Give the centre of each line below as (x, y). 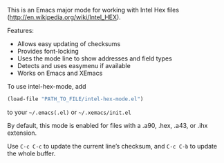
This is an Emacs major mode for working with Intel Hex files (93, 10)
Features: (21, 31)
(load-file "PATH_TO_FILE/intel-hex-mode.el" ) (75, 99)
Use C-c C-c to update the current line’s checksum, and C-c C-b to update (112, 146)
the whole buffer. (31, 153)
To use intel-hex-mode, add (47, 86)
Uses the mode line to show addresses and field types (95, 58)
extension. (22, 133)
